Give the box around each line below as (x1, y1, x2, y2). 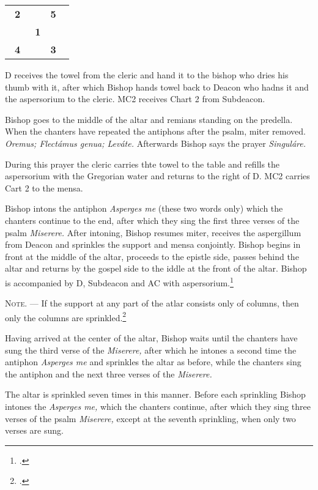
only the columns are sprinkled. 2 (5, 309, 127, 324)
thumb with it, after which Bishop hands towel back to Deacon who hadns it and (5, 80, 309, 93)
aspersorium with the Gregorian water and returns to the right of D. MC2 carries (5, 169, 310, 182)
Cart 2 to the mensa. (5, 181, 83, 194)
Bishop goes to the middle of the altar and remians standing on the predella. (5, 113, 293, 125)
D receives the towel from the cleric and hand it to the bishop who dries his (5, 69, 289, 81)
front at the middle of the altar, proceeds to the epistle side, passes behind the (5, 250, 299, 262)
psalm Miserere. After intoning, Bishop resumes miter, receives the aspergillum (5, 226, 301, 239)
